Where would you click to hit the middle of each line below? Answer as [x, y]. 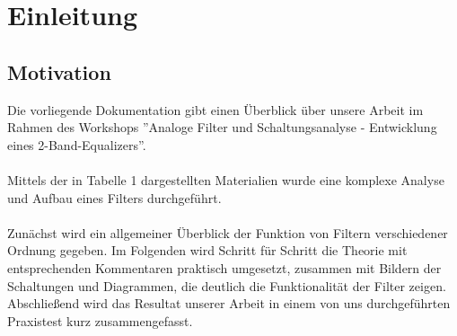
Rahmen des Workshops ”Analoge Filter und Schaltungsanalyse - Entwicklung [222, 127]
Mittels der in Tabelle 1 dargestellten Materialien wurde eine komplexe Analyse [226, 179]
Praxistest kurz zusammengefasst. [100, 320]
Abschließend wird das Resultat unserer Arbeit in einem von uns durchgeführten [229, 303]
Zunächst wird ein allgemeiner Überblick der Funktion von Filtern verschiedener [228, 232]
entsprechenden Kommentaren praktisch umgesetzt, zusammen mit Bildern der [224, 267]
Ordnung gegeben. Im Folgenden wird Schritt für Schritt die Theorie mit [207, 250]
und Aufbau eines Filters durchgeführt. [114, 197]
